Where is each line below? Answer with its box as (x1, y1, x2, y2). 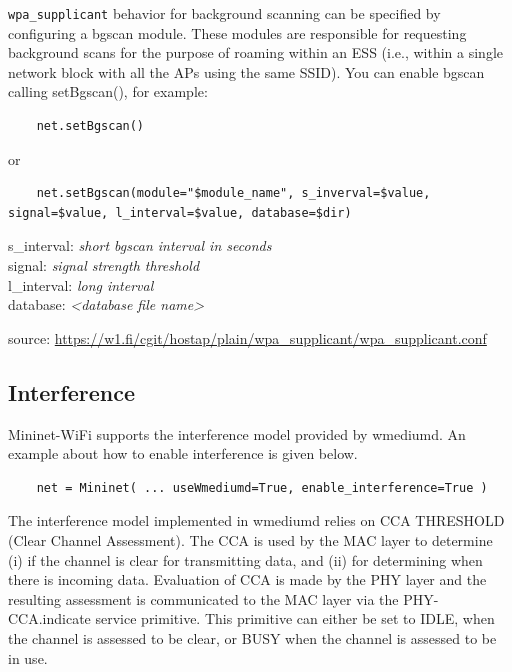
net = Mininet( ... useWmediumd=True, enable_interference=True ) (36, 480, 488, 495)
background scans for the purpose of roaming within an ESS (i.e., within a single (8, 42, 503, 63)
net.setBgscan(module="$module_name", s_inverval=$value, (36, 186, 431, 201)
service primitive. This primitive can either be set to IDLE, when (95, 608, 495, 629)
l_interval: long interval (8, 274, 154, 295)
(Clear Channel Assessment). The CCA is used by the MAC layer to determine (8, 529, 493, 550)
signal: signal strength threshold (8, 255, 200, 275)
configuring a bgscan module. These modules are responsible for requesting (8, 22, 467, 43)
